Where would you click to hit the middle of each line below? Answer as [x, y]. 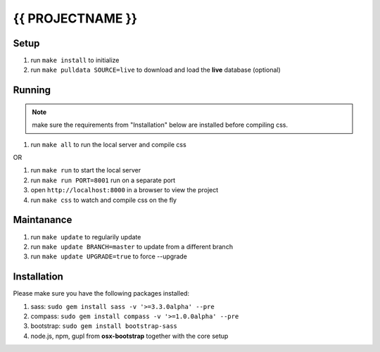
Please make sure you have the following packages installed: [101, 294]
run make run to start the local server [85, 170]
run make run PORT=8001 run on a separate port [103, 180]
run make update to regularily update [86, 237]
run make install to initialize [75, 61]
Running [32, 90]
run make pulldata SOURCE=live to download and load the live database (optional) [156, 70]
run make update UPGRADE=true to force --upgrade [109, 256]
